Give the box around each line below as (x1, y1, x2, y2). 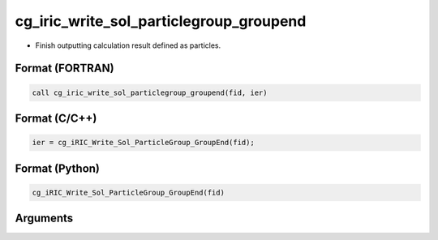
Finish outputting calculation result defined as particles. (35, 41, 221, 50)
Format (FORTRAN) (15, 62, 114, 75)
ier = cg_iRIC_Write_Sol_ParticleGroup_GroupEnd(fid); (32, 138, 255, 148)
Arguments (15, 212, 74, 225)
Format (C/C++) (15, 111, 97, 125)
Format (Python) (15, 161, 101, 175)
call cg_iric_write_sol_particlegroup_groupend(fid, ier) (32, 88, 268, 97)
